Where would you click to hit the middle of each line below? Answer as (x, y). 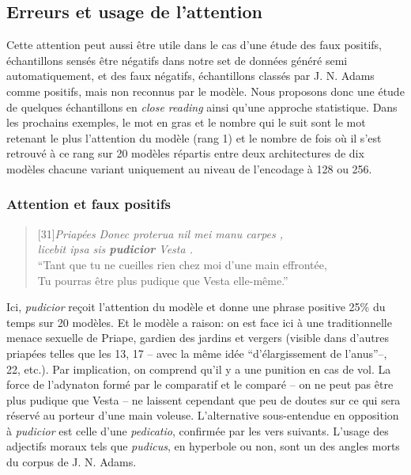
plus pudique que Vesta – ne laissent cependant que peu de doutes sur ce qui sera (204, 399)
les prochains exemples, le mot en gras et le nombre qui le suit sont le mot (186, 122)
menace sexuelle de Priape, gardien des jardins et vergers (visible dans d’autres (198, 338)
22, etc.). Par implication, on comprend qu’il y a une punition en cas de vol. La (199, 369)
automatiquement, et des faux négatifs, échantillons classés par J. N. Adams (190, 76)
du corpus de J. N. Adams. (72, 462)
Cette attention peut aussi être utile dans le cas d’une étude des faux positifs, (194, 45)
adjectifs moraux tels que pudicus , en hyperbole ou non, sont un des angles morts (203, 446)
